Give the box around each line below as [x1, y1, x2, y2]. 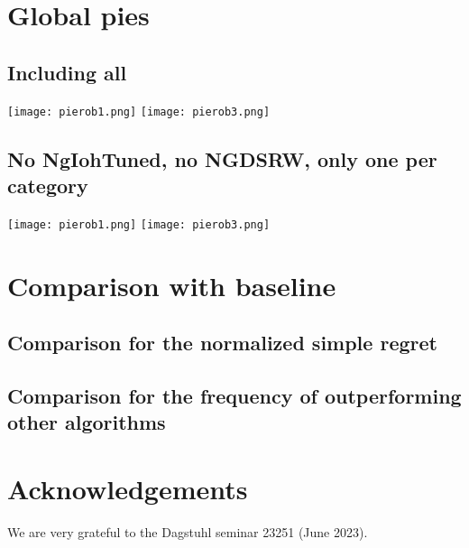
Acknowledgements [7, 470, 248, 506]
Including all [7, 58, 127, 86]
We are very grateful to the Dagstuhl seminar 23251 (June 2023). [7, 522, 368, 541]
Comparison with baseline [7, 266, 336, 303]
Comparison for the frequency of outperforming [7, 382, 462, 410]
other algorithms [7, 408, 166, 436]
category [7, 172, 88, 200]
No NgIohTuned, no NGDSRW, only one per [7, 144, 437, 172]
